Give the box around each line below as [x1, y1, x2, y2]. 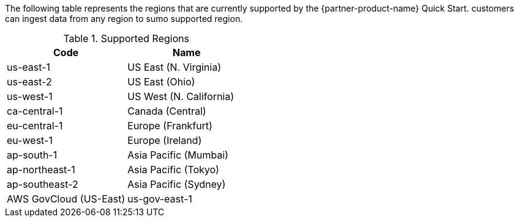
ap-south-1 [7, 149, 58, 161]
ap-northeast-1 [7, 163, 75, 176]
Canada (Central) [127, 105, 206, 117]
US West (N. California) [127, 90, 234, 102]
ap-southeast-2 [7, 178, 78, 190]
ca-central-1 [7, 105, 63, 117]
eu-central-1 [7, 120, 63, 132]
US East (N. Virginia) [127, 61, 222, 73]
